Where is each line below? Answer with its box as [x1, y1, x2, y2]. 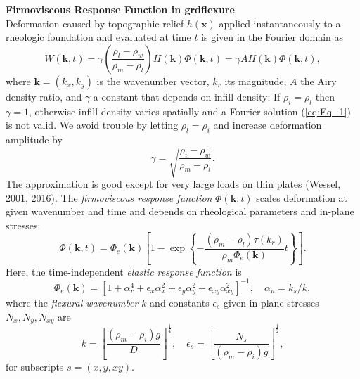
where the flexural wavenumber [6, 295, 139, 309]
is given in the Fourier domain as [201, 30, 344, 44]
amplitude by [6, 131, 63, 146]
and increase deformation [213, 117, 322, 132]
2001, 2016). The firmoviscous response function [6, 190, 212, 205]
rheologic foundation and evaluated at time [6, 30, 191, 44]
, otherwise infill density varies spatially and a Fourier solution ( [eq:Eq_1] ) [28, 103, 351, 118]
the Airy [300, 73, 337, 88]
